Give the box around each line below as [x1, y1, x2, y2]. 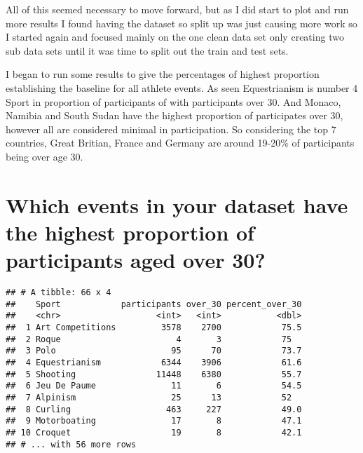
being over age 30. [6, 149, 83, 163]
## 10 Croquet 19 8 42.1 [6, 427, 302, 438]
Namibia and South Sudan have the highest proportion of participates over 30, [6, 108, 343, 123]
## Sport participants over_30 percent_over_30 [6, 299, 302, 309]
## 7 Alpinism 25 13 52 [6, 392, 292, 403]
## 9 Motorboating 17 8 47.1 [6, 416, 302, 426]
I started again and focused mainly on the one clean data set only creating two [6, 29, 344, 44]
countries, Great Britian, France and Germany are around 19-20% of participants [6, 135, 355, 150]
